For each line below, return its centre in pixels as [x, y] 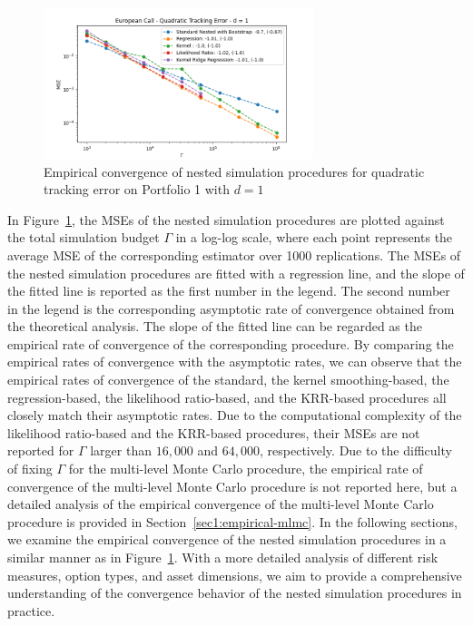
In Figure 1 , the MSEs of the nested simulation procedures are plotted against [226, 219]
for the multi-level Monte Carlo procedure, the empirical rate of [246, 469]
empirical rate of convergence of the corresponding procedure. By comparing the [231, 343]
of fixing [30, 469]
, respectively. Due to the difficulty [356, 450]
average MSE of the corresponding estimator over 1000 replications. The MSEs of [234, 254]
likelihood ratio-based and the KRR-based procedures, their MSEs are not [214, 432]
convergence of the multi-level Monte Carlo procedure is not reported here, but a [232, 486]
